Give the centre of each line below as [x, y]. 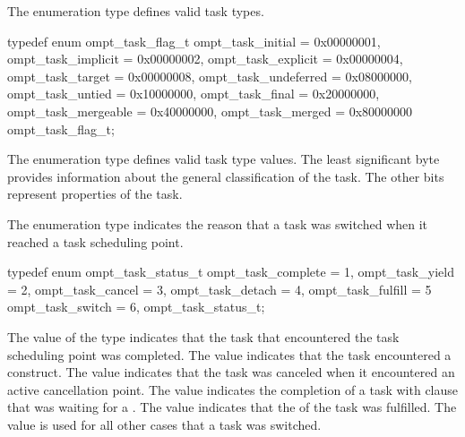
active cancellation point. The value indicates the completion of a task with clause [233, 389]
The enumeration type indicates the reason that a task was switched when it [218, 223]
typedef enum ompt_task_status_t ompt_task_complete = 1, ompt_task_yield [231, 272]
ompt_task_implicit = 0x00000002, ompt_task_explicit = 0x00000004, [205, 59]
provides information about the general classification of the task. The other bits [226, 176]
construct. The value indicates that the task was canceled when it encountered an [231, 372]
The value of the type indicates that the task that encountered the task [203, 336]
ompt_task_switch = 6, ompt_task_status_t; [136, 307]
